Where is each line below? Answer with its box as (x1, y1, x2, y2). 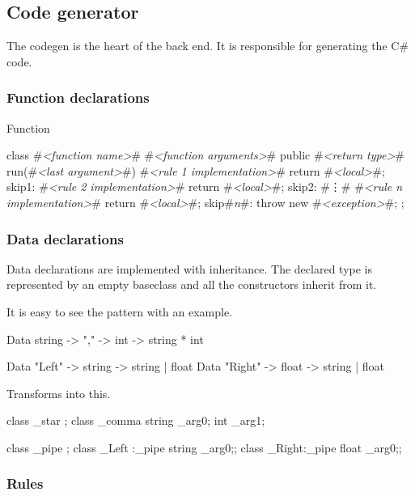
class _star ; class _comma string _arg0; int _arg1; (6, 412, 265, 429)
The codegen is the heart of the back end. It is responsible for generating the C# (6, 37, 409, 54)
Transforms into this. (6, 384, 111, 401)
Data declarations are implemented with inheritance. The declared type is (6, 260, 372, 277)
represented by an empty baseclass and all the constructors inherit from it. (6, 276, 377, 293)
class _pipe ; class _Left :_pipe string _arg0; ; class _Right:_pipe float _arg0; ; (6, 439, 402, 456)
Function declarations (6, 87, 150, 108)
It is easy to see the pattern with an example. (6, 303, 233, 320)
